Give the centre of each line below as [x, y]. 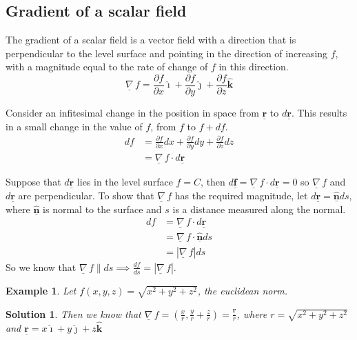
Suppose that [33, 182]
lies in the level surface [125, 182]
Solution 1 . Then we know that [73, 313]
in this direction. [254, 67]
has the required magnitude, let [241, 195]
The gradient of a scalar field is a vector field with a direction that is [151, 40]
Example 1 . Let [41, 290]
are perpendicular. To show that [86, 195]
